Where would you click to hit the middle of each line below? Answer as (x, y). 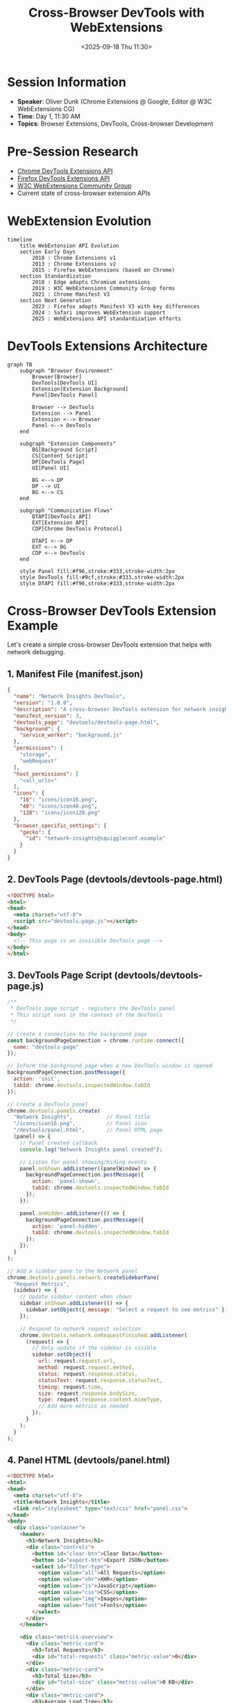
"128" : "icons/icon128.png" (60, 813)
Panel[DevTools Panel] (65, 395)
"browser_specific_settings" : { (60, 825)
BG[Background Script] (65, 449)
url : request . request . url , (77, 1361)
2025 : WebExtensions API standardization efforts (107, 318)
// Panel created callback (59, 1143)
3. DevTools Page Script (60, 975)
